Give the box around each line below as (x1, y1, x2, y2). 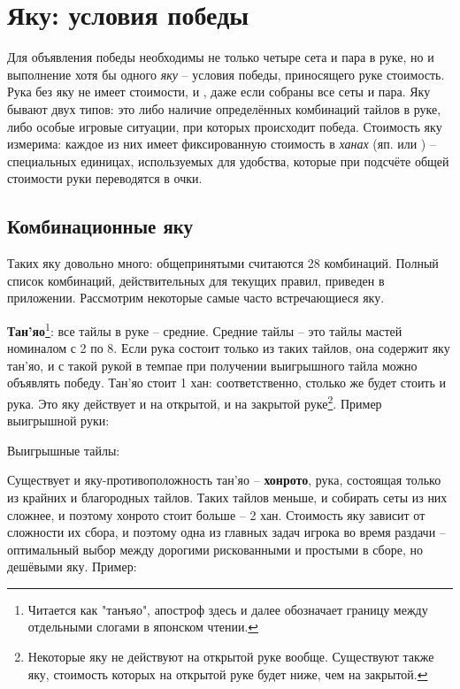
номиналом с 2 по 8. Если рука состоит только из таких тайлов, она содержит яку (7, 339, 450, 357)
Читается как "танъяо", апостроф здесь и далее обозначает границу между (27, 600, 428, 618)
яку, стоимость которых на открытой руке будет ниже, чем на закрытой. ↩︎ (27, 664, 428, 683)
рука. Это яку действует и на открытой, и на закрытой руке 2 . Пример (7, 391, 382, 412)
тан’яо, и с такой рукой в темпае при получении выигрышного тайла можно (7, 356, 418, 374)
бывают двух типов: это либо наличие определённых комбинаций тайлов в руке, (7, 99, 441, 118)
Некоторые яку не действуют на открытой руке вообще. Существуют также (27, 647, 434, 666)
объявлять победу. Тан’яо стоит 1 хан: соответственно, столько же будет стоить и (7, 373, 447, 392)
